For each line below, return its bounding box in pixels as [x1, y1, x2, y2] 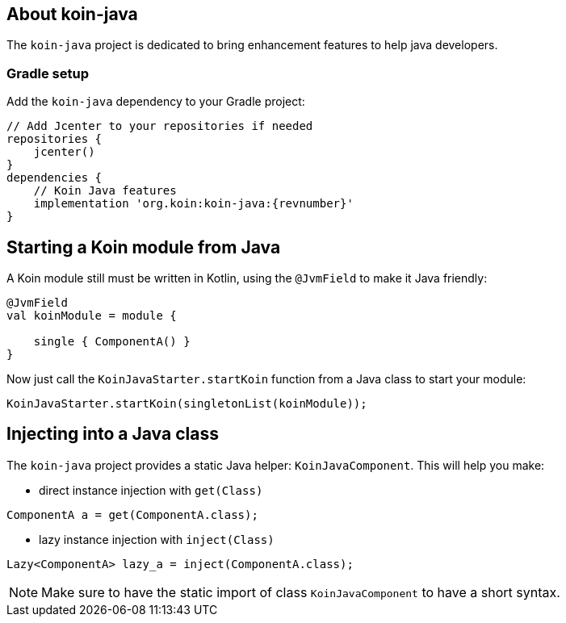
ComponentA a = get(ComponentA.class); [6, 508, 258, 521]
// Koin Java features [33, 184, 177, 198]
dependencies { [6, 171, 103, 185]
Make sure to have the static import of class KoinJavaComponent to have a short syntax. [41, 583, 560, 600]
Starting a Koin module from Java [6, 236, 281, 257]
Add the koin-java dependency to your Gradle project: [6, 94, 305, 109]
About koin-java [6, 4, 138, 24]
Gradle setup [6, 65, 89, 82]
